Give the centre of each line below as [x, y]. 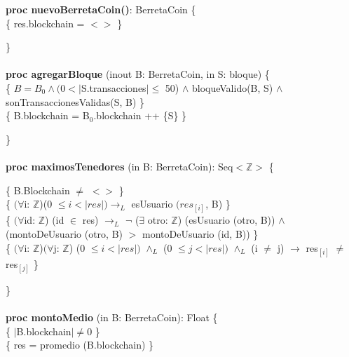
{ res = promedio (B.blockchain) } [80, 345]
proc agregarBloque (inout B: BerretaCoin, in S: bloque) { [138, 74]
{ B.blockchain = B [48, 115]
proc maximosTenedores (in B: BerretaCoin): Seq [119, 166]
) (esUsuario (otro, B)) [226, 220]
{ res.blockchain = [45, 23]
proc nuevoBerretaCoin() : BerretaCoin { [101, 9]
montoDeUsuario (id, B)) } [200, 233]
